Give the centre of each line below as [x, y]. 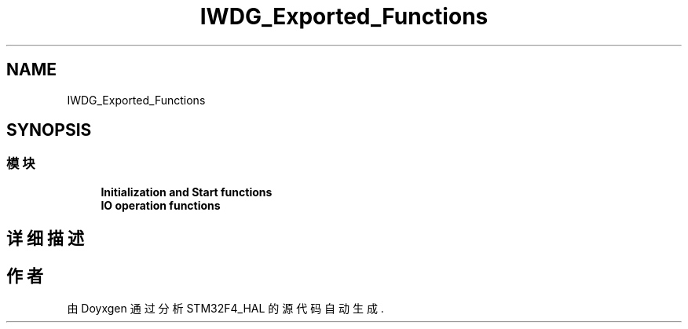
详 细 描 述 [45, 239]
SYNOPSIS [49, 130]
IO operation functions [161, 205]
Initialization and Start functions [187, 192]
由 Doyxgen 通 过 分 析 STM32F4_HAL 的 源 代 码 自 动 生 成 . [225, 309]
